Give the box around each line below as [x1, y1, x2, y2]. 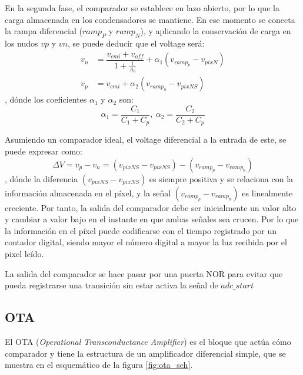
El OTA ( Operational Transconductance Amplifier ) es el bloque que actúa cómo [5, 335, 291, 347]
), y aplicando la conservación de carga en [140, 25, 291, 37]
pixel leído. [5, 247, 44, 259]
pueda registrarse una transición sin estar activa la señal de [5, 279, 218, 291]
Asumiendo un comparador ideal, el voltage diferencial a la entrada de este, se [5, 133, 287, 146]
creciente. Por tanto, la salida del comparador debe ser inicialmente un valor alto [5, 201, 297, 213]
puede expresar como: [5, 145, 82, 157]
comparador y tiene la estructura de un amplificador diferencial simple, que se [5, 347, 286, 359]
